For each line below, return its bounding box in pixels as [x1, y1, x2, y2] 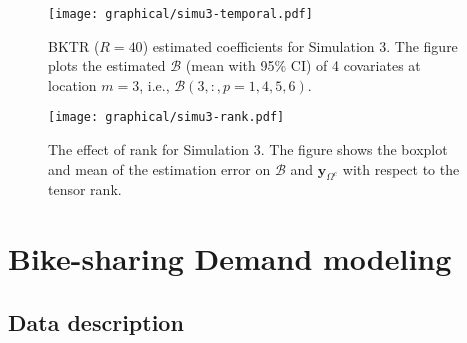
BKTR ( [48, 35, 100, 56]
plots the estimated [48, 55, 166, 76]
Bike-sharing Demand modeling [8, 238, 452, 279]
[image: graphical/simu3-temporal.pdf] [48, 7, 313, 21]
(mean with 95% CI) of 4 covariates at [185, 55, 421, 76]
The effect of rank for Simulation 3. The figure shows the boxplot [48, 139, 448, 160]
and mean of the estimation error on [48, 158, 271, 179]
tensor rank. [48, 179, 122, 200]
